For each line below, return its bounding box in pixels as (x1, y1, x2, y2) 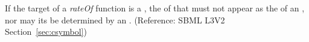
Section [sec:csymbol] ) (5, 25, 87, 38)
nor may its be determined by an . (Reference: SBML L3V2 (5, 13, 225, 26)
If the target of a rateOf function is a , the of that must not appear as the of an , (5, 2, 305, 14)
